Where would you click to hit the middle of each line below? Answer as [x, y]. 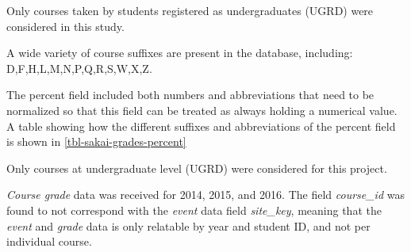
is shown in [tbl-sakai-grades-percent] [96, 141]
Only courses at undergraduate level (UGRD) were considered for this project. [197, 168]
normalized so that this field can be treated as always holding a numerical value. [202, 110]
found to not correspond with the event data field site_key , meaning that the [194, 210]
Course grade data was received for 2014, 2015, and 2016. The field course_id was [205, 195]
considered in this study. [65, 26]
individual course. [49, 241]
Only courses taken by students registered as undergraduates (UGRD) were [190, 10]
